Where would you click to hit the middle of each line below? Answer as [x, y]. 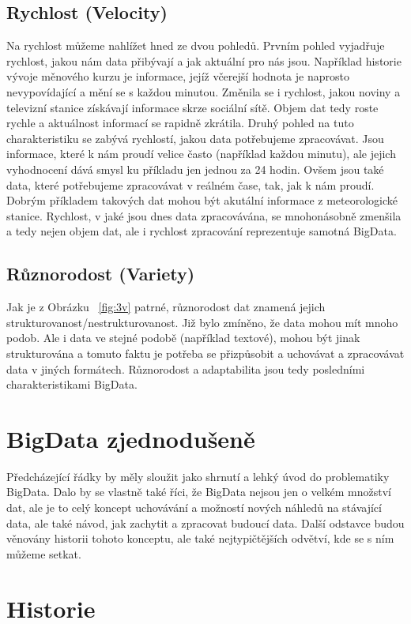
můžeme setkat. [44, 553]
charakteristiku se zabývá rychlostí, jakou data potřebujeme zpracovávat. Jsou [195, 138]
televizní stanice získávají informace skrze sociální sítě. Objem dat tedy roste [192, 107]
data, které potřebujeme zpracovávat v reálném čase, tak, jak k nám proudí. [190, 184]
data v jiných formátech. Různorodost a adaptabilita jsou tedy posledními [186, 368]
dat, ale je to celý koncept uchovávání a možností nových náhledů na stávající [194, 507]
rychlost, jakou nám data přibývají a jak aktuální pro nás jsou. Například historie [204, 60]
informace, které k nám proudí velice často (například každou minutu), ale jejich [201, 154]
